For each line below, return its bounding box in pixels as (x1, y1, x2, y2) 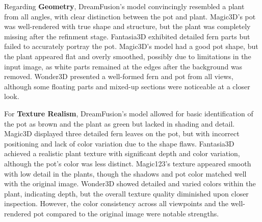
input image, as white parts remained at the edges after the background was (4, 61, 243, 71)
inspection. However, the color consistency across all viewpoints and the (4, 198, 228, 209)
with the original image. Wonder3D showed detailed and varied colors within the (4, 178, 256, 189)
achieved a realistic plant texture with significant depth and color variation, (4, 148, 240, 159)
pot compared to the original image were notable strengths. (33, 208, 219, 218)
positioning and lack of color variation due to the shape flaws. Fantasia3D (4, 138, 234, 149)
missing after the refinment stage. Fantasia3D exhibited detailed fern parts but (4, 31, 250, 41)
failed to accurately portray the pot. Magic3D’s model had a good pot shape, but (4, 41, 258, 52)
